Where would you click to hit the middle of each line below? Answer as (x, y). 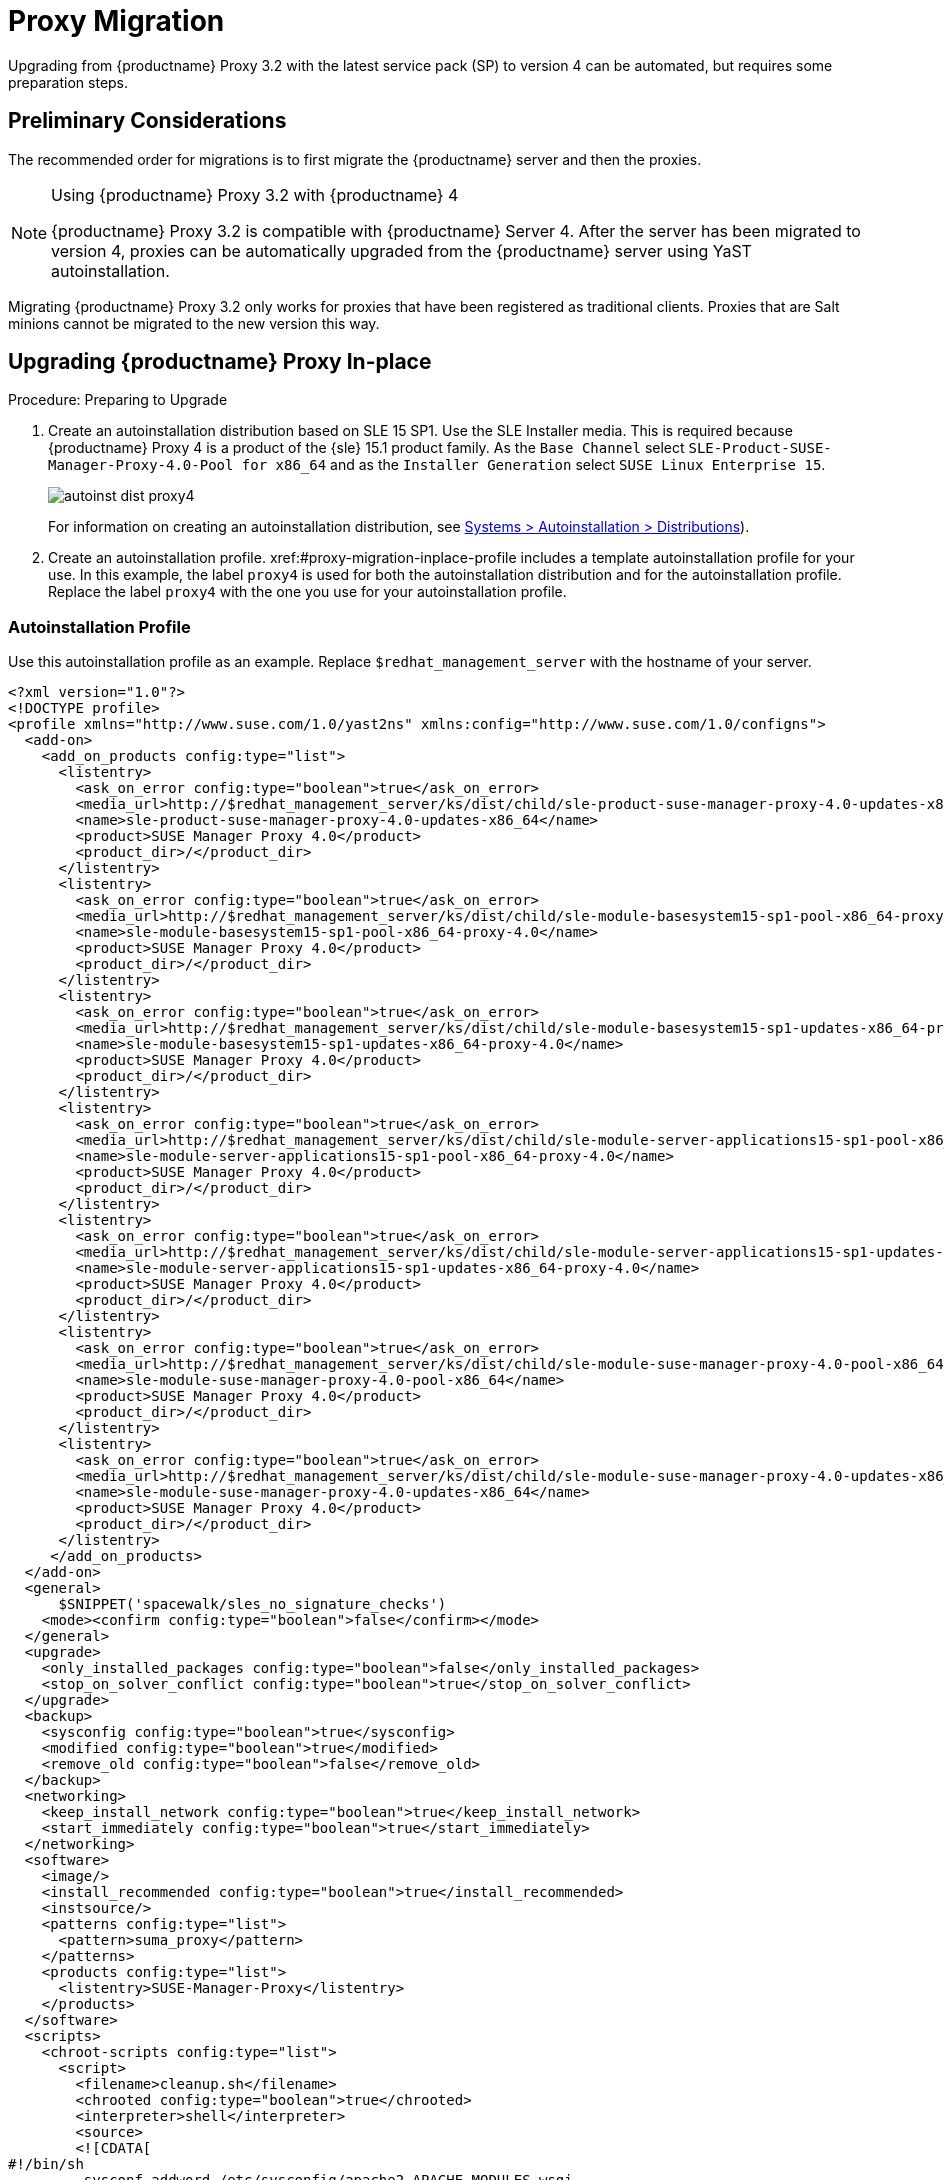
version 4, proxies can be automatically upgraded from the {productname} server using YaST (401, 250)
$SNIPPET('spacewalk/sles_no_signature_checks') (252, 1604)
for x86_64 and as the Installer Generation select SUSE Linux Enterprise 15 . (533, 465)
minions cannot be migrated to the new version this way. (194, 323)
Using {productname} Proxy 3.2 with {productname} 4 (255, 194)
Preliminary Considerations (147, 121)
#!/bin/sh (46, 2164)
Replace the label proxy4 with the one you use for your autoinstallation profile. (307, 592)
